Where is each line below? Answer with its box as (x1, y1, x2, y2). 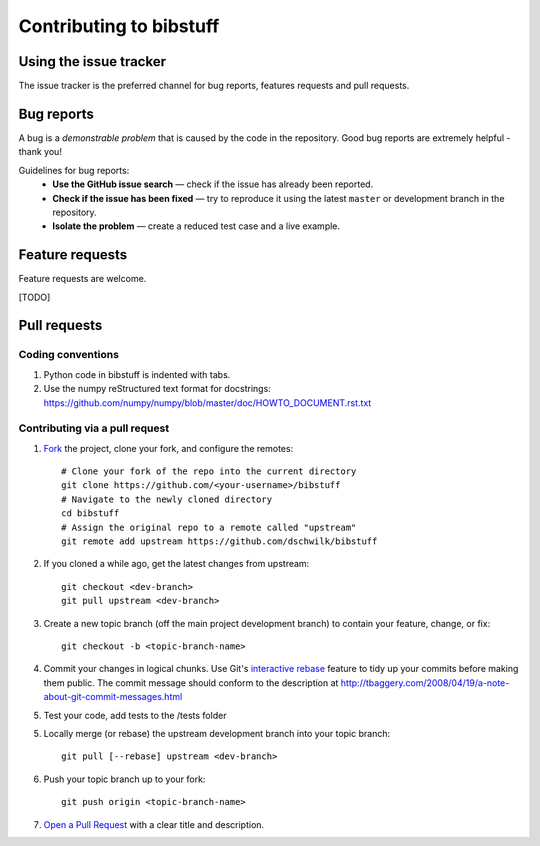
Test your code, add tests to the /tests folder (43, 709, 227, 721)
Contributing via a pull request (18, 421, 170, 435)
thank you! (18, 146, 62, 158)
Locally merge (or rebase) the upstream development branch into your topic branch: (43, 727, 390, 739)
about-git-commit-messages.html (43, 691, 183, 703)
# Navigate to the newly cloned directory (61, 493, 273, 505)
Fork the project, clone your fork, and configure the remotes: (43, 442, 294, 454)
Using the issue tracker (18, 53, 167, 70)
